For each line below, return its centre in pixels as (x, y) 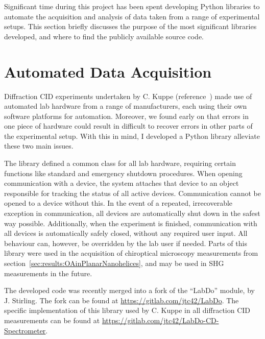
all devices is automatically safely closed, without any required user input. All (126, 233)
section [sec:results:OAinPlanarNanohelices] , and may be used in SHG (114, 263)
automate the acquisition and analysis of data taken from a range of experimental (132, 16)
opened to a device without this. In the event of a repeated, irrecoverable (118, 203)
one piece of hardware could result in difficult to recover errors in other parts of (128, 126)
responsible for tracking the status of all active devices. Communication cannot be (132, 193)
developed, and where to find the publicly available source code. (104, 36)
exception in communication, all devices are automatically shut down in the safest (132, 213)
